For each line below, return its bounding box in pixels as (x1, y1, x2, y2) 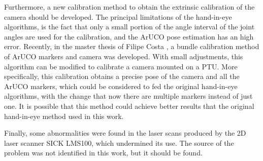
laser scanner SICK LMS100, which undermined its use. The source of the (4, 137, 234, 148)
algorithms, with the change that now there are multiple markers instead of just (4, 91, 253, 101)
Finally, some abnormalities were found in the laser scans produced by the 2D (4, 128, 246, 138)
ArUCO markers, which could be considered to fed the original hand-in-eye (4, 80, 238, 91)
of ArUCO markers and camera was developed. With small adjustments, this (4, 51, 243, 61)
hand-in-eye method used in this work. (4, 110, 124, 121)
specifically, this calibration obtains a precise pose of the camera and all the (4, 71, 240, 82)
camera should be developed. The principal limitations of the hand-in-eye (4, 11, 232, 22)
